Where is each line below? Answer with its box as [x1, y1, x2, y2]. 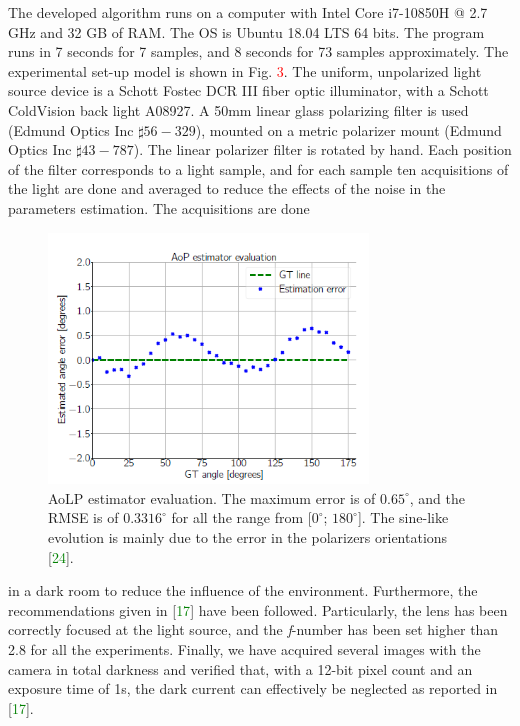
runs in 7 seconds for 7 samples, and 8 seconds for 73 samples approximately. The [8, 41, 509, 62]
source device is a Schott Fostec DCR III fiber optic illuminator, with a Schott [8, 80, 489, 101]
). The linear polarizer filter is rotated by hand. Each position [133, 139, 512, 160]
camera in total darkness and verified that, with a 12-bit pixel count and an [8, 658, 473, 679]
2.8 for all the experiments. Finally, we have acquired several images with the [8, 639, 481, 660]
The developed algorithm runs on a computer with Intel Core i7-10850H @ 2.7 [8, 2, 488, 22]
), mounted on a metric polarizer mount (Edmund [195, 119, 502, 140]
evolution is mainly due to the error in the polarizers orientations [48, 527, 448, 548]
